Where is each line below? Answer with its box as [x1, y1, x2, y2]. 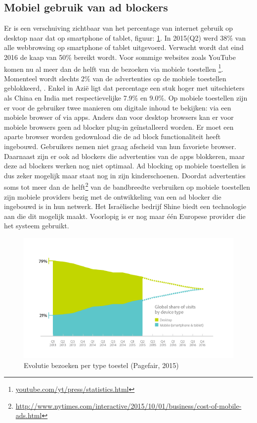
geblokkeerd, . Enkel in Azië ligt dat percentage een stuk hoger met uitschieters [4, 83, 245, 93]
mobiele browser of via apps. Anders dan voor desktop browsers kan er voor [4, 112, 234, 122]
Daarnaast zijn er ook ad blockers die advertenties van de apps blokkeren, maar [4, 151, 245, 161]
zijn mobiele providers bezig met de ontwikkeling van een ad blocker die [4, 191, 221, 202]
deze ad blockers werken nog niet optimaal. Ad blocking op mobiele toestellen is [4, 160, 246, 171]
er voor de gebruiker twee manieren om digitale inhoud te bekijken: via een [4, 102, 231, 112]
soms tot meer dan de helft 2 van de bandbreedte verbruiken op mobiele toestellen [4, 180, 251, 192]
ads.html [15, 410, 42, 421]
